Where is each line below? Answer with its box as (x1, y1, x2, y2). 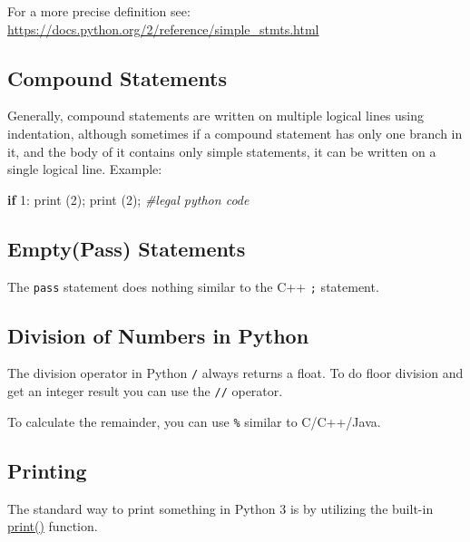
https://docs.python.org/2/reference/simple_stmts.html (7, 19, 319, 38)
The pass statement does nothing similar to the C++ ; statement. (7, 276, 379, 295)
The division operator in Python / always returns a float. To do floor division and (7, 363, 464, 382)
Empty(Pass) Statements (7, 234, 246, 262)
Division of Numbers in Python (7, 321, 309, 349)
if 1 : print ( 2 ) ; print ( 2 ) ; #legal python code (7, 189, 250, 208)
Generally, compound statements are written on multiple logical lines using (7, 106, 425, 125)
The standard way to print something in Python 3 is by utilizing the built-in (7, 498, 434, 518)
